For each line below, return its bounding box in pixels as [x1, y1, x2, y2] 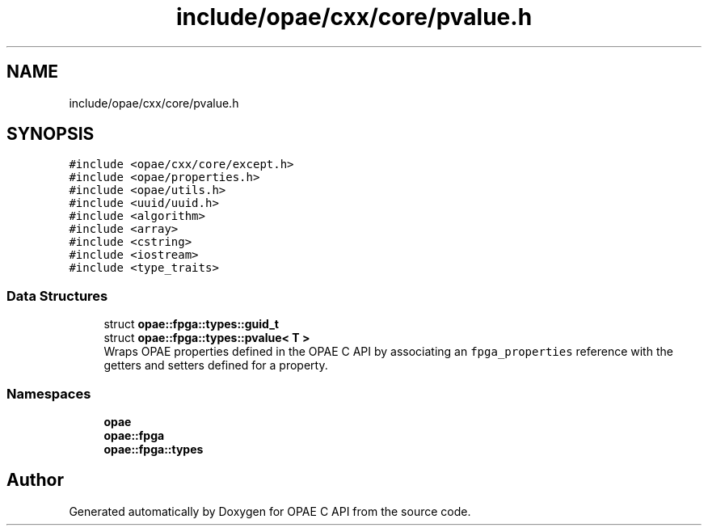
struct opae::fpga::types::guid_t [103, 317, 279, 331]
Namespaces [6, 385, 91, 402]
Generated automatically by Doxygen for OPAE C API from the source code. [69, 504, 471, 518]
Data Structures [6, 287, 108, 304]
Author [6, 470, 64, 491]
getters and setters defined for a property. [103, 358, 328, 373]
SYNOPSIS [6, 124, 95, 145]
